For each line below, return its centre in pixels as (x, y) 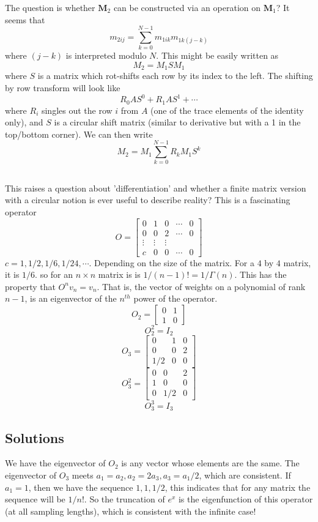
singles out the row (77, 110)
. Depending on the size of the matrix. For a (172, 262)
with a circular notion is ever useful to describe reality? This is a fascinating (148, 200)
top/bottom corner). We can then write (79, 134)
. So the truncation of (124, 499)
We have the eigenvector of (55, 463)
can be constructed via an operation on (187, 7)
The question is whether (50, 7)
